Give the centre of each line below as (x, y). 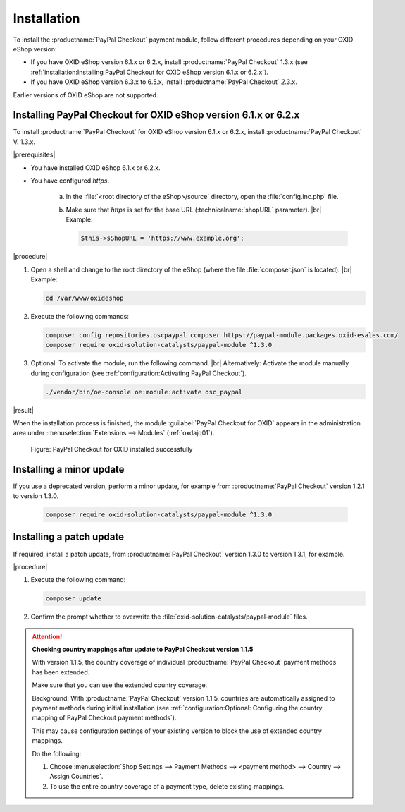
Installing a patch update (69, 537)
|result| (24, 410)
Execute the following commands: (80, 316)
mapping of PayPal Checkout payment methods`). (104, 718)
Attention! (47, 636)
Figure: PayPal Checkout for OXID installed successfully (112, 449)
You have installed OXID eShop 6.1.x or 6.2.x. (96, 168)
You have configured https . (70, 181)
